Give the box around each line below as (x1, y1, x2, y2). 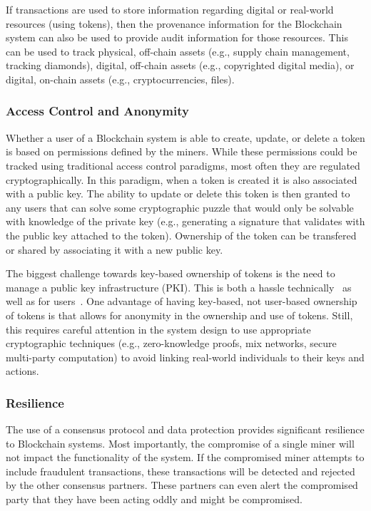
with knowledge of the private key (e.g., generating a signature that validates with (6, 214, 365, 229)
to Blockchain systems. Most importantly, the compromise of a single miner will (6, 435, 355, 450)
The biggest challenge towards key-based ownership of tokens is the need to (6, 266, 335, 281)
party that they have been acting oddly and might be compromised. (6, 492, 303, 507)
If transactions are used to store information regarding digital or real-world (6, 2, 334, 16)
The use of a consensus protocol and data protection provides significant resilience (6, 422, 365, 437)
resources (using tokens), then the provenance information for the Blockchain (6, 16, 342, 31)
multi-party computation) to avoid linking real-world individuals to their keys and (6, 349, 365, 364)
